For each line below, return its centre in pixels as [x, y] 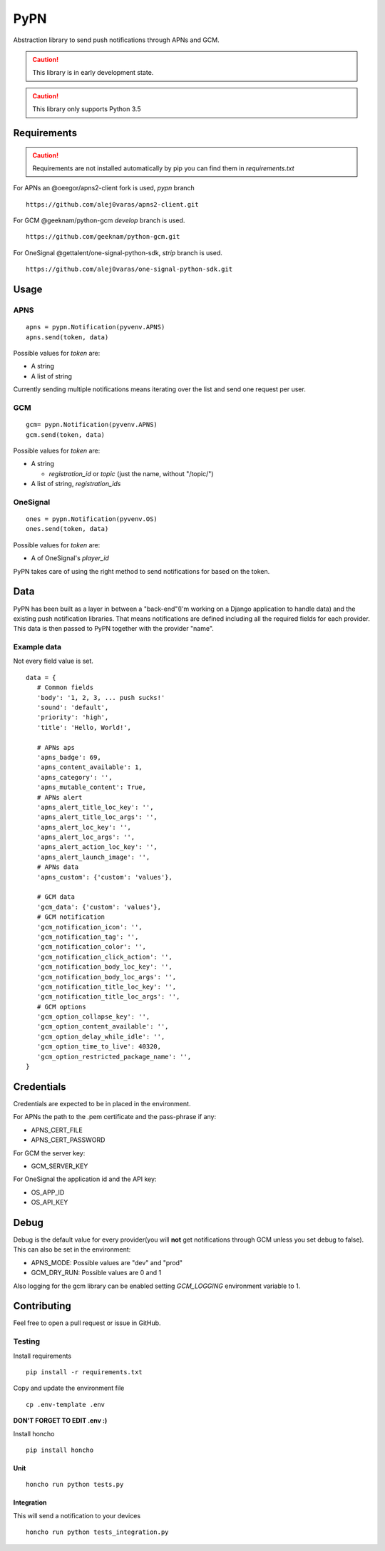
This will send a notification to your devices [77, 1515]
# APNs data [58, 867]
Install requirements [42, 1356]
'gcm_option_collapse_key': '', [93, 1017]
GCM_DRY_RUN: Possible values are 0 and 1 [96, 1273]
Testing [27, 1341]
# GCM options [61, 1006]
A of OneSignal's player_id [70, 558]
